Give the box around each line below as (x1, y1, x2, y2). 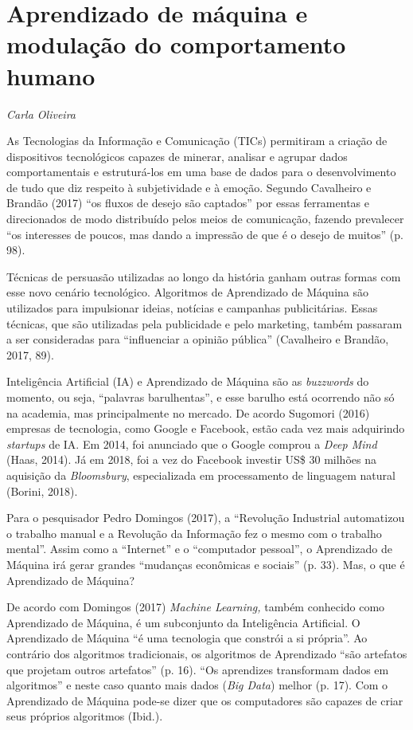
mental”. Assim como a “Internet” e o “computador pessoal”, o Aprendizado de (6, 540, 392, 557)
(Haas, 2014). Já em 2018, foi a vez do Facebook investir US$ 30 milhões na (6, 451, 376, 468)
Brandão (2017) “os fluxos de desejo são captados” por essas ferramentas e (6, 194, 369, 211)
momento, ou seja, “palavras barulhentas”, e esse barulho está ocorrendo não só (6, 389, 395, 405)
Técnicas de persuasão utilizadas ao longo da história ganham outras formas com (6, 268, 401, 285)
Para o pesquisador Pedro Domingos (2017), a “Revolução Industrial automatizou (6, 509, 405, 526)
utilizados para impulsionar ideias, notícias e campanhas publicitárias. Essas (6, 300, 378, 316)
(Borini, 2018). (6, 482, 78, 499)
